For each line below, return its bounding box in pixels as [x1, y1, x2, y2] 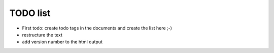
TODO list [9, 7, 51, 18]
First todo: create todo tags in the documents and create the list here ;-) [22, 25, 173, 31]
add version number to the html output [22, 39, 102, 45]
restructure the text [22, 31, 63, 37]
